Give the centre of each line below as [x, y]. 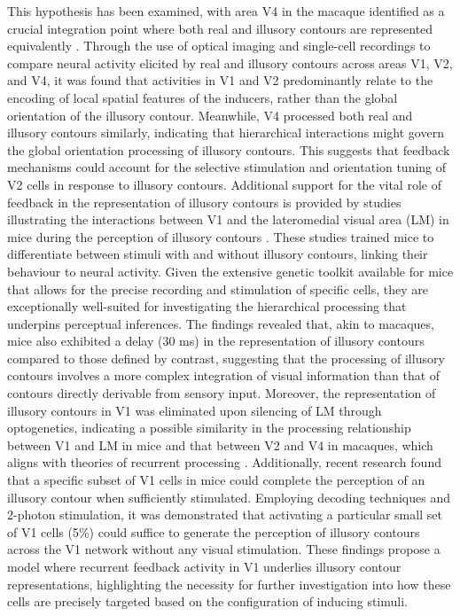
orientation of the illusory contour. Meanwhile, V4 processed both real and [210, 115]
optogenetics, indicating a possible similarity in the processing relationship [209, 428]
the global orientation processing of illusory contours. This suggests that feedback [229, 149]
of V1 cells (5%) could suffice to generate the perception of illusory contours [214, 531]
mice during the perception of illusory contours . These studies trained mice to [221, 236]
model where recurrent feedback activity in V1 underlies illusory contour [204, 566]
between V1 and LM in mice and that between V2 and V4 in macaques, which [220, 444]
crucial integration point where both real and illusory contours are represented [220, 28]
